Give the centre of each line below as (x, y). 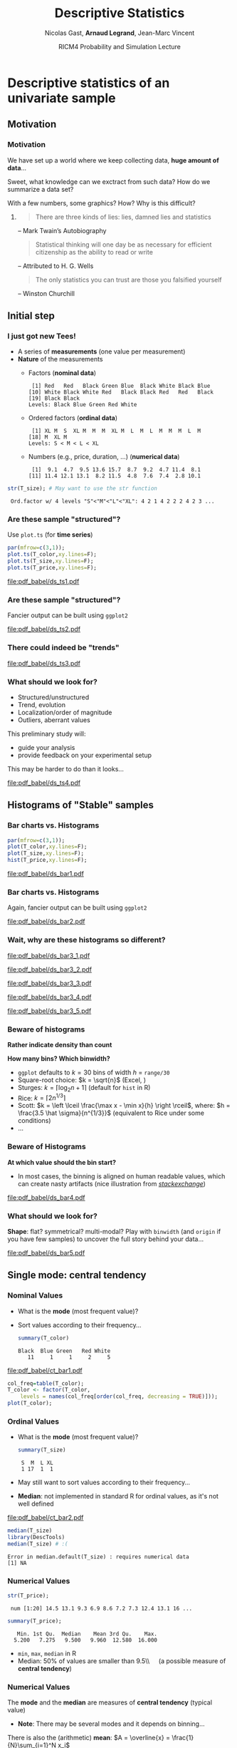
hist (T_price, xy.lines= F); (47, 860)
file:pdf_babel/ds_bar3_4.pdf (49, 997)
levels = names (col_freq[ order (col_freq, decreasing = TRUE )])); (119, 1397)
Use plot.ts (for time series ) (50, 535)
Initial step (31, 316)
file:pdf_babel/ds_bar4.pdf (46, 1197)
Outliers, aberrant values (54, 720)
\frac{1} (183, 1738)
